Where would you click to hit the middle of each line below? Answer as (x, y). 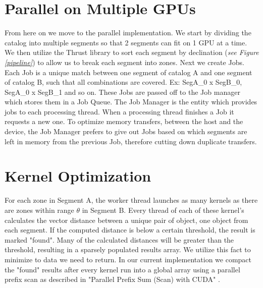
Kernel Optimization (78, 176)
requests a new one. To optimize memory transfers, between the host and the (124, 121)
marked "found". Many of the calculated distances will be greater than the (119, 239)
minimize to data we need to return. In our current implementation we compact (128, 259)
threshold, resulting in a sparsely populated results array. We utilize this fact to (128, 249)
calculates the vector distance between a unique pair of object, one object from (126, 220)
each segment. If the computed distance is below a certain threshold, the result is (130, 230)
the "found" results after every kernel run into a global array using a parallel (122, 269)
